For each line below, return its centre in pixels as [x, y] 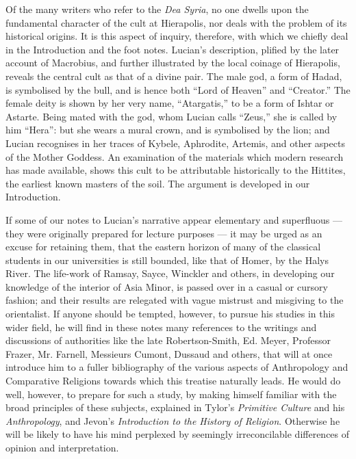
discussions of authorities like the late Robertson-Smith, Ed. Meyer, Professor [168, 340]
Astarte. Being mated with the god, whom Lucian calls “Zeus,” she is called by [171, 116]
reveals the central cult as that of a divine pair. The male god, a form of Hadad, [174, 76]
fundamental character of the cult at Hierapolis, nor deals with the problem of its [176, 22]
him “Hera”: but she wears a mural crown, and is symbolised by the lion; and [168, 130]
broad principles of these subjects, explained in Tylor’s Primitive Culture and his [175, 407]
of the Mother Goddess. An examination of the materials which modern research [175, 156]
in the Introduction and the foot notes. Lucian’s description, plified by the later [173, 49]
